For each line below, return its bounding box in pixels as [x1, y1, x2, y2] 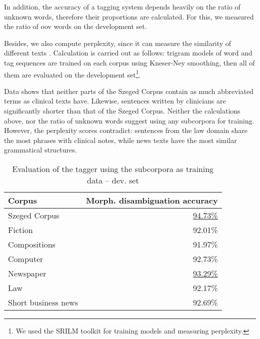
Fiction [8, 223, 33, 235]
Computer [8, 252, 43, 264]
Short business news [8, 296, 78, 308]
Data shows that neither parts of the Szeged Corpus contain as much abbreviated [4, 85, 253, 96]
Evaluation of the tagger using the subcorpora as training [12, 162, 214, 174]
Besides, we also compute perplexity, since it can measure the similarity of [4, 37, 231, 48]
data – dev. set [87, 174, 139, 186]
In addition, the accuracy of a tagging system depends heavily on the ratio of [4, 1, 240, 11]
